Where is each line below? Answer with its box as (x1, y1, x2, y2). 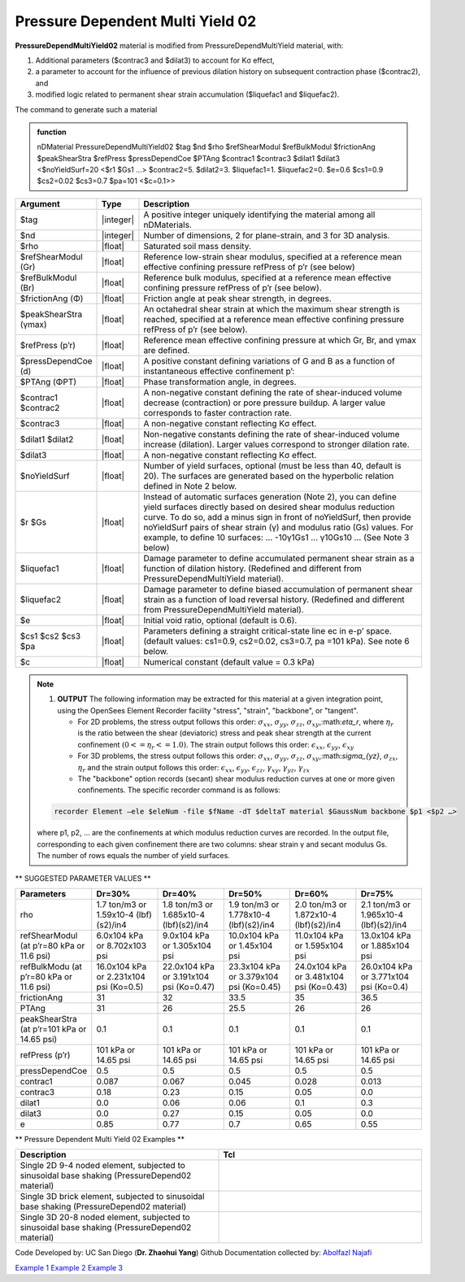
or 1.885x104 (360, 940, 411, 951)
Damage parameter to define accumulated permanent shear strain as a (143, 552, 415, 564)
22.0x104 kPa (163, 961, 215, 972)
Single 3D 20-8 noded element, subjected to (20, 1212, 190, 1223)
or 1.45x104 (228, 940, 273, 951)
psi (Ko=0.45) (228, 981, 281, 992)
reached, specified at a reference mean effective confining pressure (143, 313, 405, 325)
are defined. (143, 344, 190, 355)
